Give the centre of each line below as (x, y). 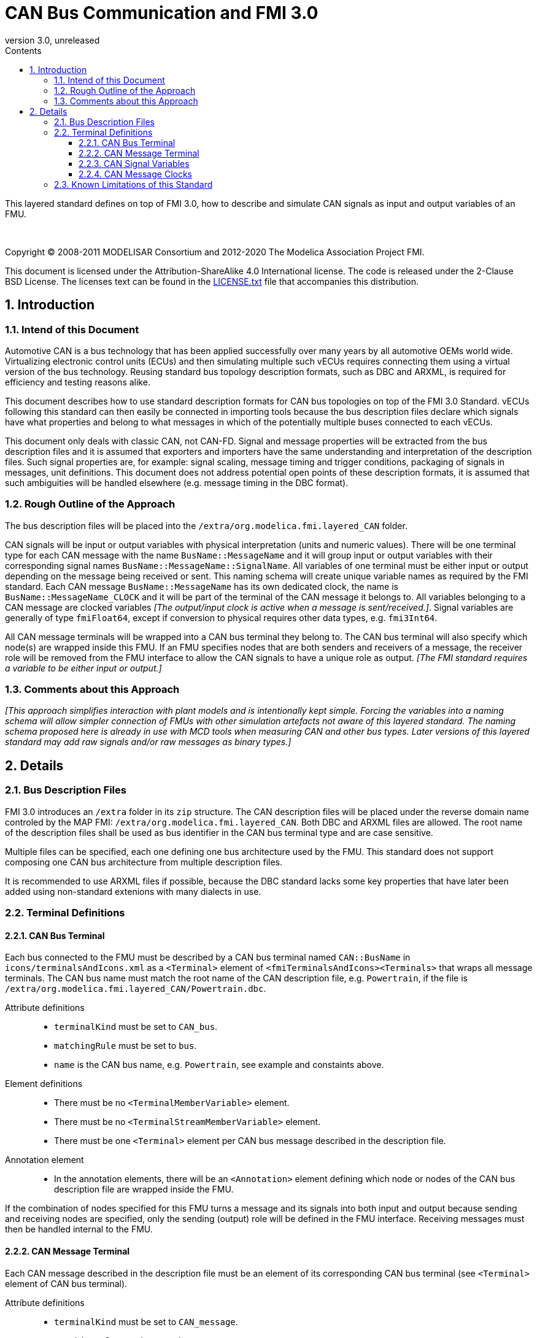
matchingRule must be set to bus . (126, 1046)
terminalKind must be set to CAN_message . (146, 1321)
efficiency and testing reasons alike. (78, 382)
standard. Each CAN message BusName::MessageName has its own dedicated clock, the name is (202, 586)
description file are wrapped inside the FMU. (144, 1189)
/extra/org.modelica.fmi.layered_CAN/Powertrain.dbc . (136, 989)
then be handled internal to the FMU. (79, 1229)
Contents (23, 50)
